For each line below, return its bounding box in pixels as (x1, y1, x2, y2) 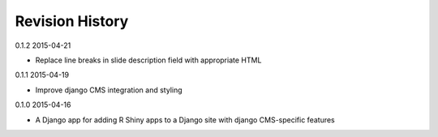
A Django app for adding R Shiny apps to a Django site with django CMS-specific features (35, 114, 336, 125)
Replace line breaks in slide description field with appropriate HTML (35, 55, 262, 65)
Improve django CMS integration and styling (35, 85, 182, 95)
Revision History (15, 12, 129, 30)
